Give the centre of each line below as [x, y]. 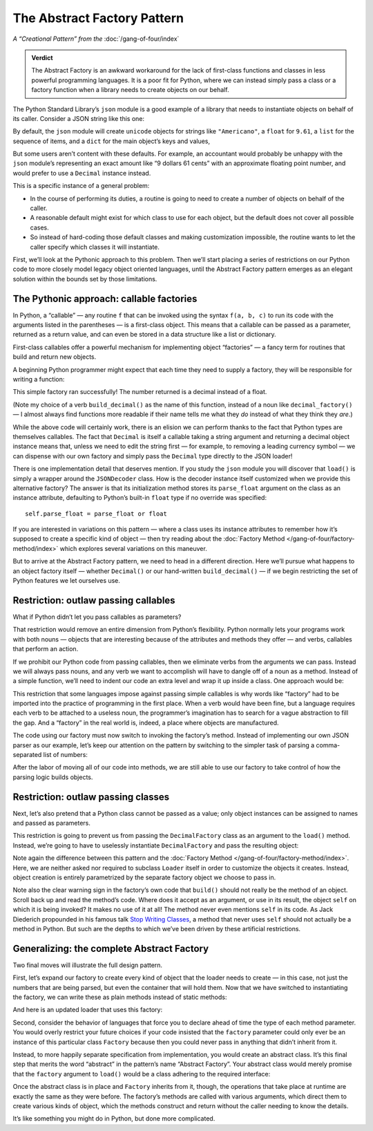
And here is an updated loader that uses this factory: [87, 1010]
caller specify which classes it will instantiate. [95, 247]
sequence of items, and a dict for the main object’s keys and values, [112, 141]
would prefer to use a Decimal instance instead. [82, 173]
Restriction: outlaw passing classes [91, 797]
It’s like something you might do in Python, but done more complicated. [114, 1119]
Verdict [42, 57]
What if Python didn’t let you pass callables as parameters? [97, 617]
